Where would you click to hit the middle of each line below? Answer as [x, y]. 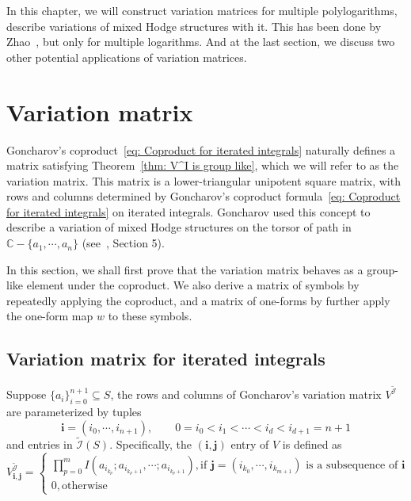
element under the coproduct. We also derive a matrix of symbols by [193, 285]
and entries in [40, 444]
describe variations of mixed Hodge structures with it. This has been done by [194, 26]
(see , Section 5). [123, 243]
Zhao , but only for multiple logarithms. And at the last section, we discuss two [201, 42]
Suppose [27, 394]
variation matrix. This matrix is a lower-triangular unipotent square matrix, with [204, 180]
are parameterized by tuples [74, 412]
